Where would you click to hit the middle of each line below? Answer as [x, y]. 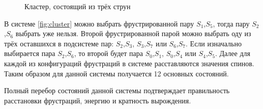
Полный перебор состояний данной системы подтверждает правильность [117, 90]
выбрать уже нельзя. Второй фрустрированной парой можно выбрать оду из [133, 33]
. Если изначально [214, 43]
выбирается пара [30, 53]
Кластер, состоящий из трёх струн [78, 6]
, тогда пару [231, 23]
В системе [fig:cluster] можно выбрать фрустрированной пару [99, 23]
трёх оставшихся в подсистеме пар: [59, 43]
